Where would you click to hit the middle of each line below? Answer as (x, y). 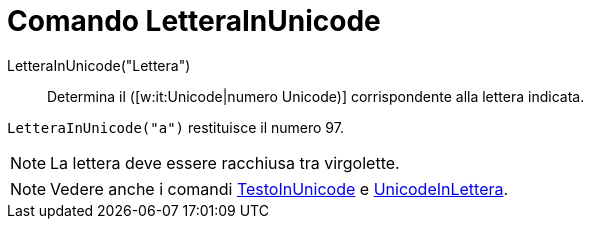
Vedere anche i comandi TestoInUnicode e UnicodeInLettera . (279, 188)
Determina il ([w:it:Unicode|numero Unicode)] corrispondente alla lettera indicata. (316, 96)
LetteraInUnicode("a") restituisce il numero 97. (175, 127)
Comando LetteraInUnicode (194, 21)
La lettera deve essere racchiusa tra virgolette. (225, 162)
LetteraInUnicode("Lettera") (99, 65)
